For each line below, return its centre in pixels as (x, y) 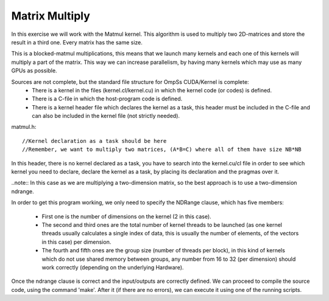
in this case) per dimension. (76, 242)
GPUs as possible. (34, 71)
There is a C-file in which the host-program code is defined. (107, 99)
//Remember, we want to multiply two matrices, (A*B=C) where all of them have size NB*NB (162, 150)
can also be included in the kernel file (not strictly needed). (106, 116)
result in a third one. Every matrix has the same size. (77, 42)
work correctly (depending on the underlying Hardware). (113, 267)
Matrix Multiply (51, 16)
